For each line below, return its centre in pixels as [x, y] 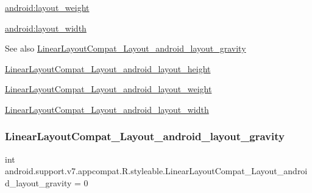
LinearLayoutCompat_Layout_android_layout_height [108, 68]
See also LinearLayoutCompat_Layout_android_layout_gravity [126, 48]
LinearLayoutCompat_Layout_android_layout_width [107, 109]
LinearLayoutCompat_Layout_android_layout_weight [108, 89]
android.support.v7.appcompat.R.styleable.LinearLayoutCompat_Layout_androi [156, 171]
